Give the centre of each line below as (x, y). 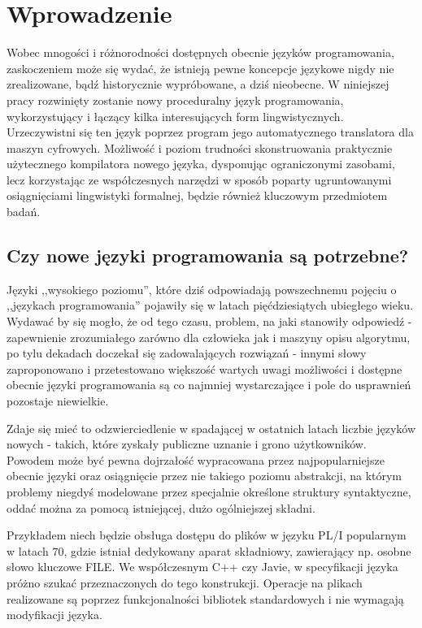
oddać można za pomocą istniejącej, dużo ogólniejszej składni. (161, 507)
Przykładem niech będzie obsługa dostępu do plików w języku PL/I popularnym (207, 535)
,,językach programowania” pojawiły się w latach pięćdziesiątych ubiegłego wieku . (210, 305)
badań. (24, 212)
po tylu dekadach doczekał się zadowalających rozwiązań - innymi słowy (187, 353)
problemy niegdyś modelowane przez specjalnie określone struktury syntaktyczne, (209, 491)
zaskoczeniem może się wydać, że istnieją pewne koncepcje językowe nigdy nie (200, 68)
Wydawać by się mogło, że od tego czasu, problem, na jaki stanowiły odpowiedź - (209, 321)
